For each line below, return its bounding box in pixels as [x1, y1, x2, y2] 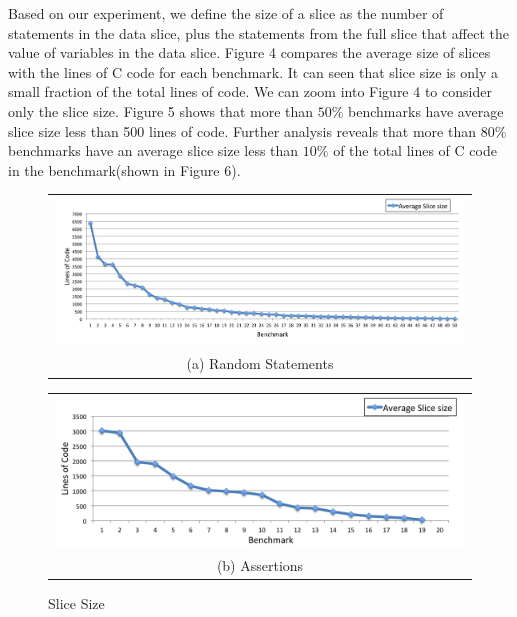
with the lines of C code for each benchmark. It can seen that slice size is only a [8, 61, 498, 82]
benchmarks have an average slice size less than [8, 140, 299, 161]
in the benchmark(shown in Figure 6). [8, 159, 241, 180]
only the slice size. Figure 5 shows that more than [8, 100, 314, 121]
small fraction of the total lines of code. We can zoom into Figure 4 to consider [8, 81, 492, 102]
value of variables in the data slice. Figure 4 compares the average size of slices [8, 42, 491, 63]
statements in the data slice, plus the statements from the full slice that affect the [8, 22, 510, 43]
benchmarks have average [348, 100, 504, 121]
